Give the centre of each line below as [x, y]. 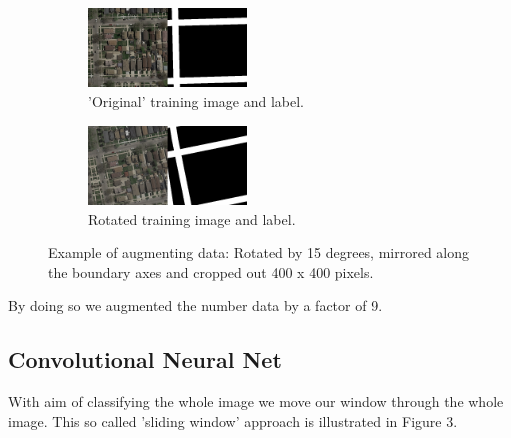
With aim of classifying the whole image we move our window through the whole [256, 401]
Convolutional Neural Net [145, 359]
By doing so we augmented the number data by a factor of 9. [195, 305]
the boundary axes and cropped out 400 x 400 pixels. [211, 271]
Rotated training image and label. [192, 218]
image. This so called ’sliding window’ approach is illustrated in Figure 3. [233, 420]
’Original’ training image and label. [196, 100]
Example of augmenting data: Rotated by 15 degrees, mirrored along [259, 252]
